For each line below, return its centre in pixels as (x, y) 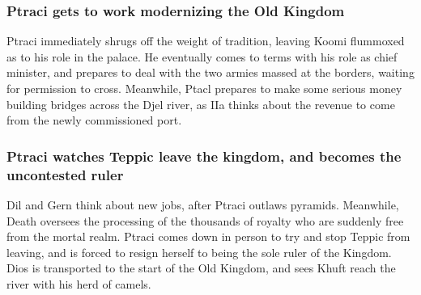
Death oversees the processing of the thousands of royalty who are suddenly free (205, 220)
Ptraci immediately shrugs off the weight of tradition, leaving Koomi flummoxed (206, 41)
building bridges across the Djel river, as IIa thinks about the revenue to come (201, 104)
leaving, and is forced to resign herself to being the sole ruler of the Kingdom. (199, 252)
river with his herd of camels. (79, 283)
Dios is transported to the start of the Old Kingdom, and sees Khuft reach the (201, 268)
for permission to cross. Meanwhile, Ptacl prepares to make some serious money (204, 88)
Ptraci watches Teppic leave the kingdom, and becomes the (204, 156)
